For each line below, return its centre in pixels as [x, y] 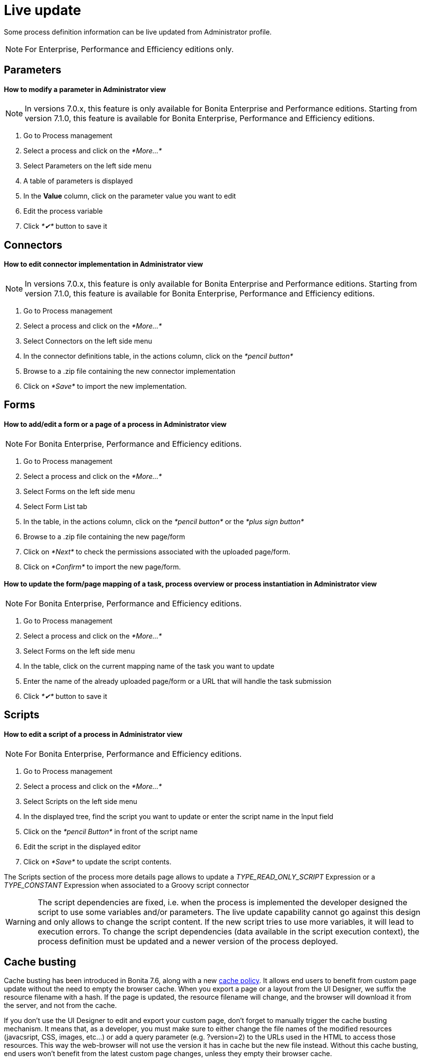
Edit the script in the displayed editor [82, 846]
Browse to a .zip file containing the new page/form [104, 536]
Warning [21, 922]
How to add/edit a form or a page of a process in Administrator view [115, 424]
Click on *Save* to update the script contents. [97, 861]
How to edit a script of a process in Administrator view [93, 734]
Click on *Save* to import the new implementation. [105, 386]
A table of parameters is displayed [78, 181]
